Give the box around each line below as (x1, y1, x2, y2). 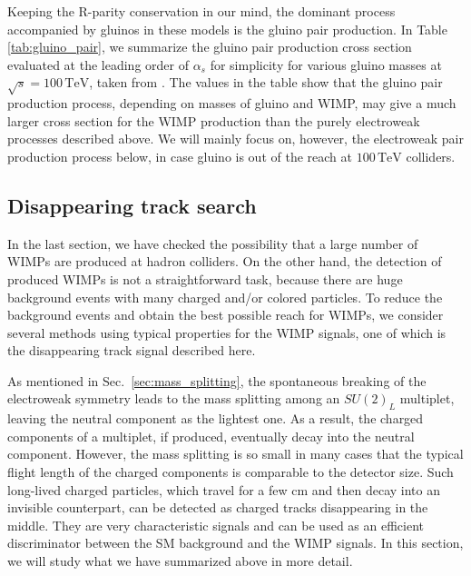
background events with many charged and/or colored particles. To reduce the (7, 287, 443, 306)
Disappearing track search (7, 191, 257, 219)
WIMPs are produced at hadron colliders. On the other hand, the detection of (7, 252, 442, 271)
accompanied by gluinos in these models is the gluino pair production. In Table (7, 19, 447, 38)
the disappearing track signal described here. (7, 341, 256, 360)
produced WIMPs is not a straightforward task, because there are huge (7, 269, 403, 288)
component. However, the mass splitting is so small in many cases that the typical (7, 444, 464, 463)
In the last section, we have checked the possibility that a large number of (7, 233, 418, 253)
